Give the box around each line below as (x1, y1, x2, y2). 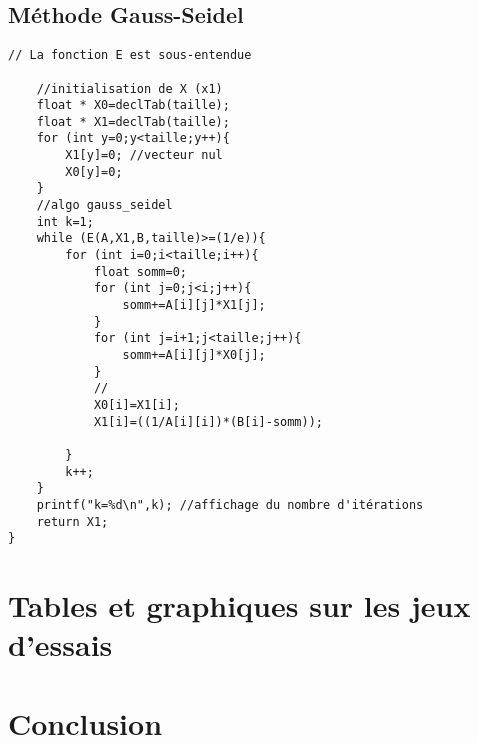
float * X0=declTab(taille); (36, 98, 230, 113)
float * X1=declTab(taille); (36, 114, 230, 129)
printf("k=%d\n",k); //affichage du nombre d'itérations (36, 497, 424, 512)
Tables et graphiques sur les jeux (8, 585, 471, 626)
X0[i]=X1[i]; (93, 397, 180, 412)
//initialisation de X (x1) (36, 81, 223, 96)
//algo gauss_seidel (36, 198, 173, 213)
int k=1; (36, 214, 94, 229)
